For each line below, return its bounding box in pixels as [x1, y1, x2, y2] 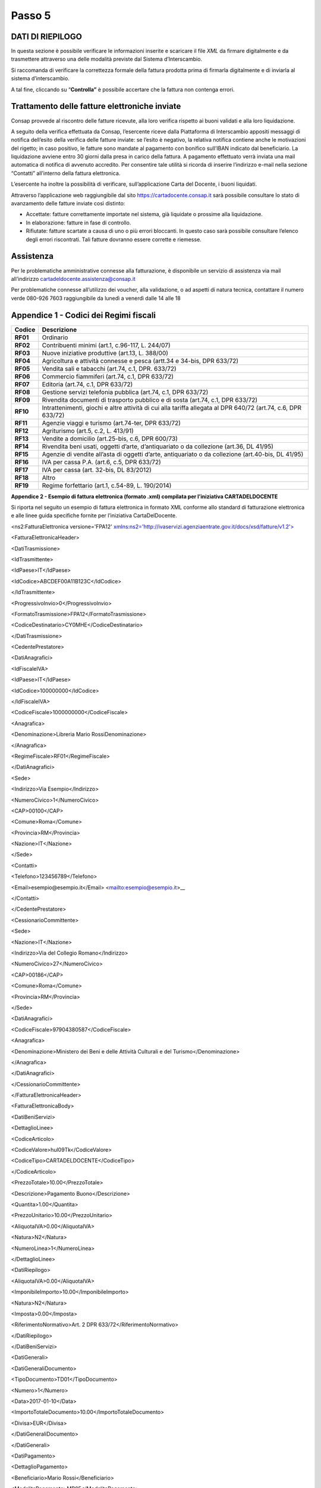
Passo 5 [11, 9, 51, 22]
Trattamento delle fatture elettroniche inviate [11, 101, 181, 111]
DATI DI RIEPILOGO [11, 32, 83, 42]
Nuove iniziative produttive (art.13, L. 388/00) [42, 349, 169, 357]
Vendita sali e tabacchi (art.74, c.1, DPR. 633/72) [42, 364, 177, 373]
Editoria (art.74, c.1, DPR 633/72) [42, 380, 133, 388]
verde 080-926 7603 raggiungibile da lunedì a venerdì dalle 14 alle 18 [11, 295, 181, 302]
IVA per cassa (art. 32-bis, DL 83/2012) [42, 465, 152, 474]
